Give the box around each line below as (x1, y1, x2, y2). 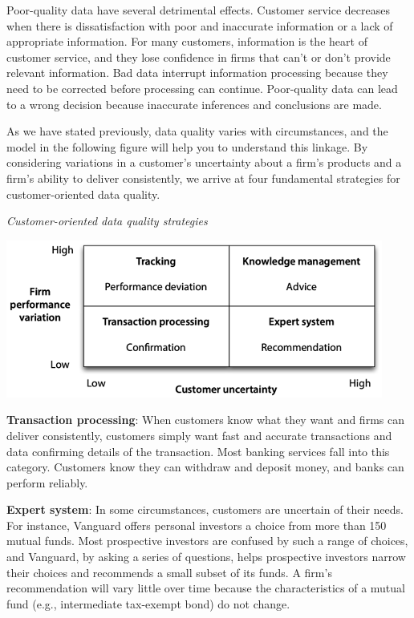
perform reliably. (6, 474, 88, 491)
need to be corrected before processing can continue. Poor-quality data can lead (6, 79, 398, 96)
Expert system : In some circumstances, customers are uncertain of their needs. (6, 501, 404, 518)
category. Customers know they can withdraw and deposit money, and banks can (6, 458, 404, 475)
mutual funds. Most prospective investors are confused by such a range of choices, (6, 532, 408, 549)
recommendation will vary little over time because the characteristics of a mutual (6, 580, 405, 596)
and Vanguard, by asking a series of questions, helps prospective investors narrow (6, 548, 406, 565)
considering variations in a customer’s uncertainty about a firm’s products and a (6, 154, 402, 171)
